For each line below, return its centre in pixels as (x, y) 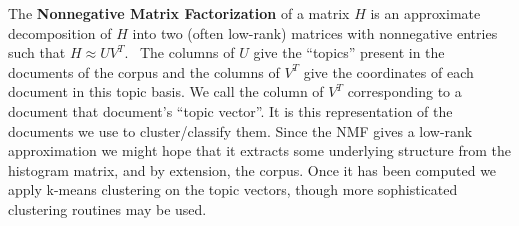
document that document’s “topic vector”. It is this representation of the (230, 110)
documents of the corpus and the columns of (144, 71)
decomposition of (60, 32)
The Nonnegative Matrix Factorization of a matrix (179, 13)
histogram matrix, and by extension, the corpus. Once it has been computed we (252, 169)
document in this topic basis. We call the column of (166, 91)
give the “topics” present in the (349, 52)
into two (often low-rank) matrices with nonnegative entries (315, 32)
